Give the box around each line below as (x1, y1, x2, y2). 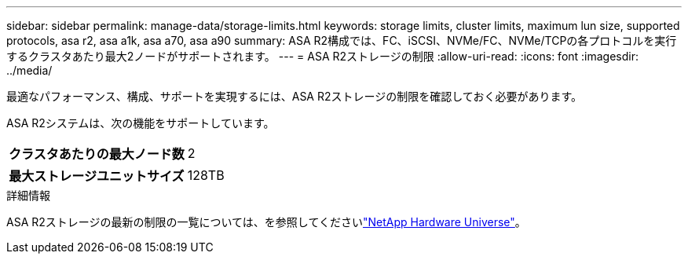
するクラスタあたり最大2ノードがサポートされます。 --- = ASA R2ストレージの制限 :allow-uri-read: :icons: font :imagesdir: (6, 49, 639, 63)
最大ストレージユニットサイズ (9, 168, 185, 184)
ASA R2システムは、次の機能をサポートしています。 (6, 116, 275, 130)
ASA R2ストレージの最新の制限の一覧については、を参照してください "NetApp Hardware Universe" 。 (6, 215, 526, 229)
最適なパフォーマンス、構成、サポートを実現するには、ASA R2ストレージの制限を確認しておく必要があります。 (6, 90, 582, 103)
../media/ (6, 64, 53, 77)
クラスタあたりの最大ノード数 (9, 146, 185, 162)
